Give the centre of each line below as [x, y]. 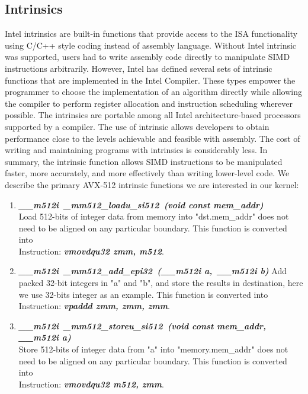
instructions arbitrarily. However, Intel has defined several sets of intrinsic [139, 68]
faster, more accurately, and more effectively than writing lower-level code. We [147, 173]
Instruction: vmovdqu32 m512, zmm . [91, 384]
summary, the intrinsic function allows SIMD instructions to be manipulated [144, 161]
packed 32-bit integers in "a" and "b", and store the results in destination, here [161, 283]
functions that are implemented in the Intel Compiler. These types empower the [150, 80]
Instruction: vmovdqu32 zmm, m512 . [91, 251]
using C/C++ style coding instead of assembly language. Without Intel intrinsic [151, 45]
